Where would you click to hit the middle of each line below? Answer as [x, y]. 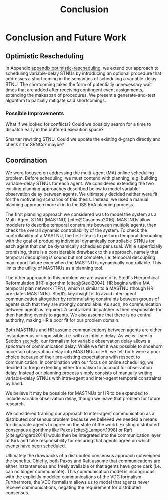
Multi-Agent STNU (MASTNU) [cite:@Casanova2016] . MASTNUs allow [78, 220]
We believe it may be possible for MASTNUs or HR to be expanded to [77, 393]
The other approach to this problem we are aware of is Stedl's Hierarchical [82, 278]
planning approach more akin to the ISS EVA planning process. [70, 205]
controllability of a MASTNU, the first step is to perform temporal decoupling [84, 236]
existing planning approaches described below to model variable [72, 189]
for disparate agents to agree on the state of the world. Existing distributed [82, 425]
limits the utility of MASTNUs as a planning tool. [54, 268]
